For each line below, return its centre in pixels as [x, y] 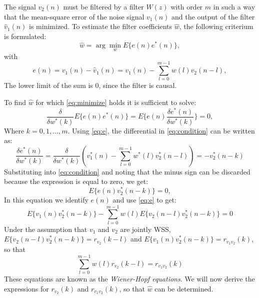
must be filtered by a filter [103, 6]
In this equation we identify [46, 200]
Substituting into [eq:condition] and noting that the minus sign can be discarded [127, 171]
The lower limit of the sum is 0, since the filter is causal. [90, 85]
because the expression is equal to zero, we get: [76, 181]
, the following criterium [216, 26]
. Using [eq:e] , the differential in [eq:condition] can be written [161, 130]
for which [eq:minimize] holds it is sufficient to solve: [116, 102]
